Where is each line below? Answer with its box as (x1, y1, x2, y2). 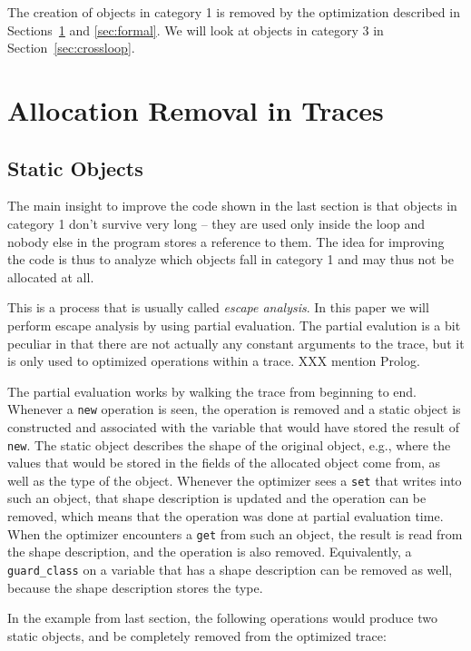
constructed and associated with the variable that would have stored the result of (7, 417, 459, 436)
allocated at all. (7, 267, 94, 286)
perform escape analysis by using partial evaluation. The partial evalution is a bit (7, 315, 461, 334)
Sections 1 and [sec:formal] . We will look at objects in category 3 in (7, 20, 384, 39)
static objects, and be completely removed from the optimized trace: (7, 626, 387, 645)
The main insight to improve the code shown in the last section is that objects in (7, 196, 457, 215)
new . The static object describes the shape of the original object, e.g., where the (7, 435, 451, 454)
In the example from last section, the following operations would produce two (7, 608, 438, 627)
